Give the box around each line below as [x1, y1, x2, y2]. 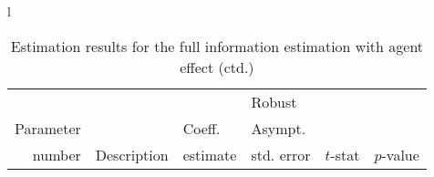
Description [95, 143, 169, 165]
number [32, 143, 81, 165]
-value [381, 143, 419, 165]
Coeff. [182, 117, 221, 139]
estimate [182, 143, 237, 165]
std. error [251, 143, 311, 165]
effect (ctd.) [180, 56, 254, 78]
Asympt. [251, 117, 306, 139]
